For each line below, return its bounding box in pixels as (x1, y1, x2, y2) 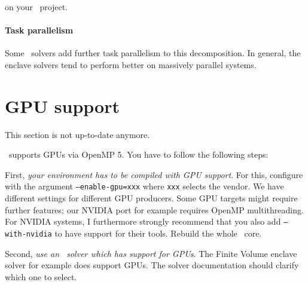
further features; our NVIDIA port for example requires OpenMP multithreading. (5, 203, 304, 216)
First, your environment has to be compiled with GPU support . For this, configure (5, 168, 303, 180)
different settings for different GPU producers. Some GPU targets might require (5, 192, 298, 204)
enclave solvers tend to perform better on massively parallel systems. (5, 58, 257, 71)
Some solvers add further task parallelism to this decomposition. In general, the (5, 47, 301, 59)
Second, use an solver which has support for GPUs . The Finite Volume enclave (5, 247, 297, 259)
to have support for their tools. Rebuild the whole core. (54, 226, 262, 239)
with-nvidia (5, 229, 52, 238)
